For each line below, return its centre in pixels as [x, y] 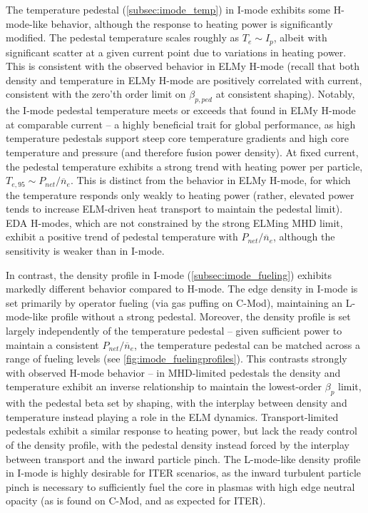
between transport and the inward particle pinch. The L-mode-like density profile [183, 458]
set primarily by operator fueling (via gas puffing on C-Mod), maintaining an [174, 302]
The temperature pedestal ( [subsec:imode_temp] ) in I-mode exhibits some [168, 9]
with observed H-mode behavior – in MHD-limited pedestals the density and [173, 372]
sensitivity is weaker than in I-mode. [85, 251]
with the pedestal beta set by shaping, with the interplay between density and [177, 403]
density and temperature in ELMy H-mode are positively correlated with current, [184, 80]
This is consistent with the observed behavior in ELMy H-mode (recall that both [183, 66]
